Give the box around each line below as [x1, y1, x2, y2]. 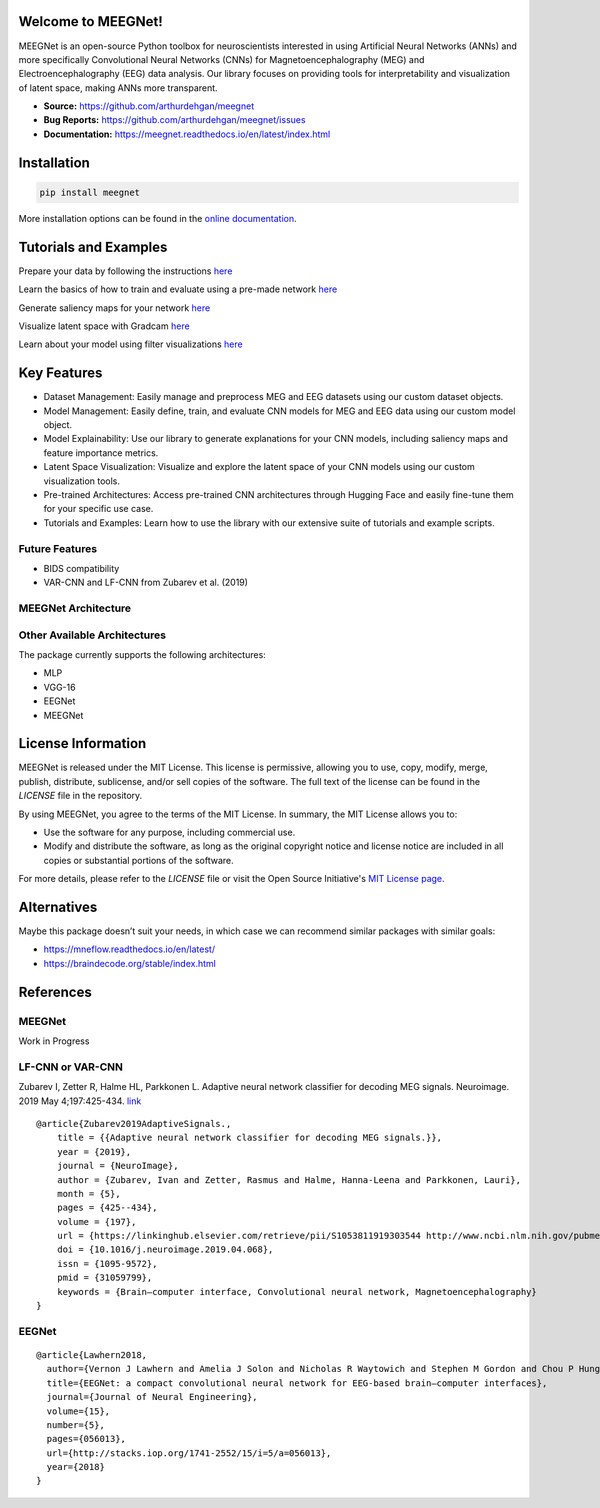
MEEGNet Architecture [18, 601, 132, 615]
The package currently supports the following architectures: [18, 648, 267, 660]
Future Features [18, 541, 98, 555]
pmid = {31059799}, [56, 1272, 153, 1284]
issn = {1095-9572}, [56, 1258, 158, 1269]
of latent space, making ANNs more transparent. [18, 81, 219, 94]
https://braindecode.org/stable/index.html [43, 957, 217, 969]
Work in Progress [18, 1035, 90, 1047]
